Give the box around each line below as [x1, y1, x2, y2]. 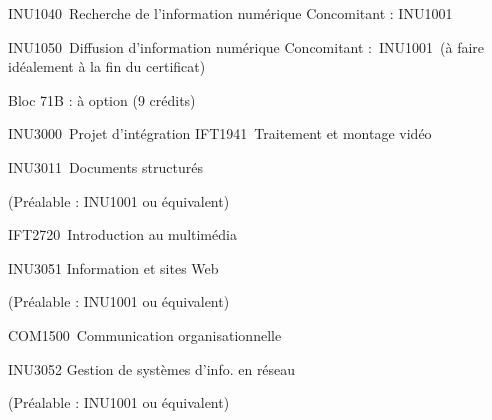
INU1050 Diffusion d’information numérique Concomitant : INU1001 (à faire [8, 36, 485, 57]
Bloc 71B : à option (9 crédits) [8, 89, 196, 110]
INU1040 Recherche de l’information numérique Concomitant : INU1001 [8, 3, 453, 23]
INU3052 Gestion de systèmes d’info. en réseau [8, 358, 296, 379]
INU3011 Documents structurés [8, 156, 203, 177]
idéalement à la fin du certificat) [8, 56, 206, 77]
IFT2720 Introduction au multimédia [8, 224, 237, 245]
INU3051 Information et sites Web [8, 257, 219, 278]
